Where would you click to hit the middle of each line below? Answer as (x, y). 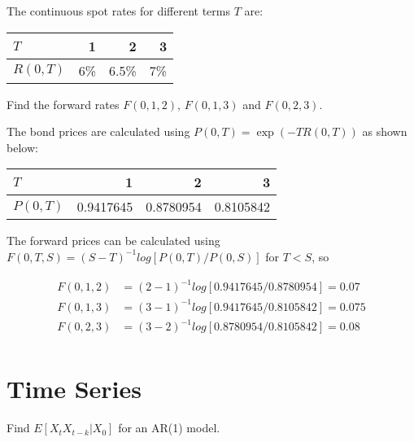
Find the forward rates (63, 104)
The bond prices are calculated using (98, 131)
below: (22, 147)
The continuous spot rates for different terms (119, 11)
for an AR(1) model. (169, 428)
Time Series (74, 389)
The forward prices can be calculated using (113, 241)
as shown (385, 131)
